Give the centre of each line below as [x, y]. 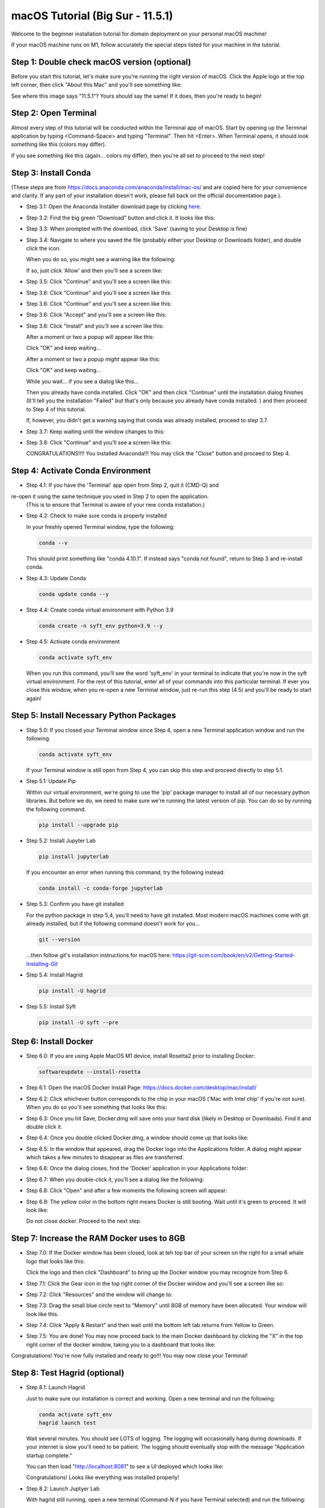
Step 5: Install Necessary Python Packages [94, 716]
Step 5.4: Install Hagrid [54, 975]
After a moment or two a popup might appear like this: [93, 359]
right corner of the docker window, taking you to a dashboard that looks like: [121, 1345]
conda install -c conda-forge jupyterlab [101, 889]
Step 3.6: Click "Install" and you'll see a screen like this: [95, 326]
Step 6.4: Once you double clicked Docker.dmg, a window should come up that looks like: [138, 1138]
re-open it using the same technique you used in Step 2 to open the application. [110, 496]
